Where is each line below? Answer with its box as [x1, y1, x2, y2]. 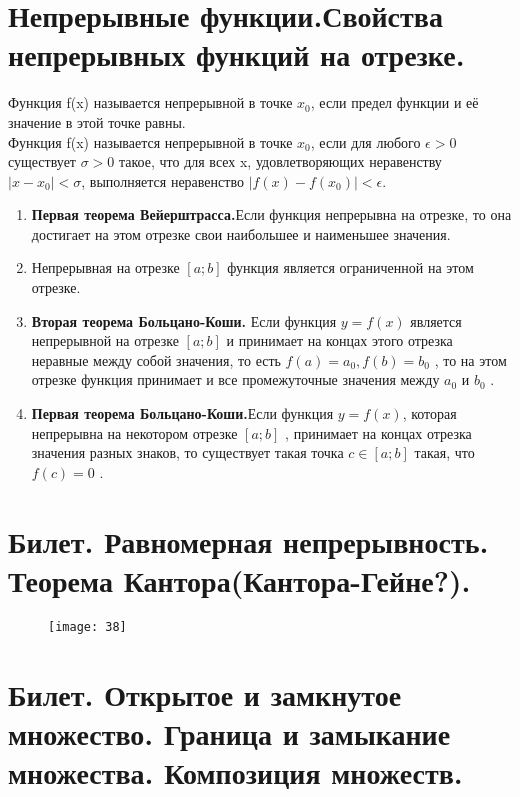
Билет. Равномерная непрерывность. [8, 520, 489, 561]
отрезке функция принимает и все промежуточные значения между [31, 369, 440, 390]
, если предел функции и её [310, 92, 479, 113]
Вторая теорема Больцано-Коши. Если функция [31, 310, 337, 331]
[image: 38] [48, 619, 127, 634]
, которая [402, 403, 457, 424]
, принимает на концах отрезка [285, 422, 472, 443]
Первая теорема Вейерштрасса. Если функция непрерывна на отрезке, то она [31, 204, 512, 225]
